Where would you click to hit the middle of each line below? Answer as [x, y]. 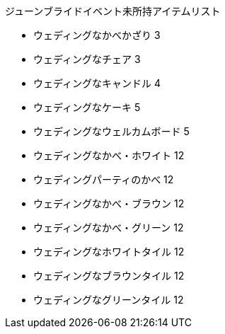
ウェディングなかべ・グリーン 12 [109, 228]
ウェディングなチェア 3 [87, 59]
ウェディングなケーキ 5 [87, 107]
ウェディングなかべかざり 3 [97, 35]
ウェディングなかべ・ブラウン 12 [109, 203]
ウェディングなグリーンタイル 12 [109, 300]
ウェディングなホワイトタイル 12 [109, 252]
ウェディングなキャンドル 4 [97, 83]
